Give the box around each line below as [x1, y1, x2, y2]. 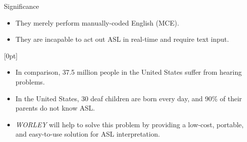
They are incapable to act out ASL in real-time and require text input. [15, 34, 229, 44]
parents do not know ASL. [15, 103, 95, 113]
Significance [4, 1, 39, 11]
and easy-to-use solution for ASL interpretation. [15, 129, 160, 139]
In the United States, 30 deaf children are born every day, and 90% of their [15, 93, 242, 103]
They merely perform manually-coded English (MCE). [15, 17, 179, 28]
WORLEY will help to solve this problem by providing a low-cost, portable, [15, 119, 244, 129]
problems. [15, 76, 45, 86]
